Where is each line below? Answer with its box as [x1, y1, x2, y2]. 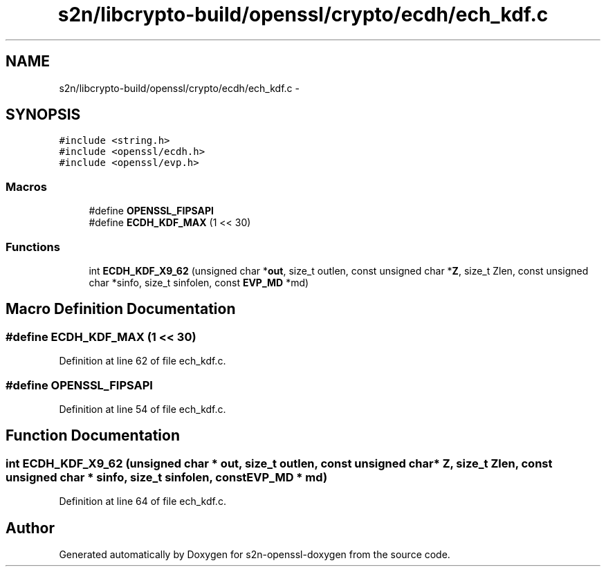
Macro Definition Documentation [6, 300, 236, 318]
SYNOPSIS [6, 106, 81, 124]
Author [6, 519, 55, 537]
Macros [6, 179, 47, 194]
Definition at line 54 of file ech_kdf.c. [59, 403, 226, 415]
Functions [6, 239, 60, 254]
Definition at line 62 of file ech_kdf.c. [59, 355, 226, 367]
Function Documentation [6, 427, 180, 445]
